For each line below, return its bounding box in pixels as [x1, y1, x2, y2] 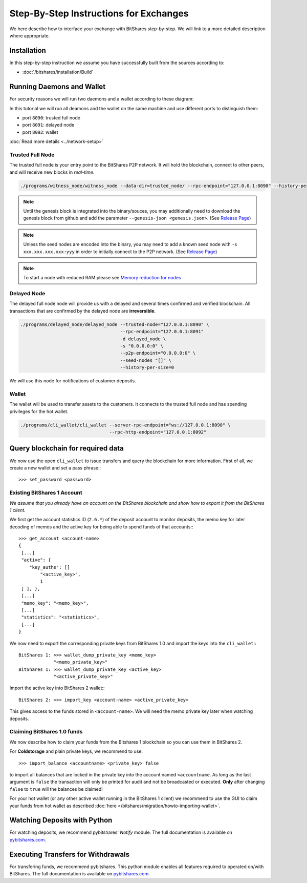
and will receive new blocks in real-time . [9, 169, 95, 175]
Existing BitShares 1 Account [9, 489, 82, 497]
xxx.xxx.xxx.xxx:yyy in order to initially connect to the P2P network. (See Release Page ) [23, 249, 217, 255]
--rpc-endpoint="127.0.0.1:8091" [120, 328, 204, 335]
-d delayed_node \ [120, 336, 166, 342]
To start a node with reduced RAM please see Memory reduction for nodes [23, 275, 181, 281]
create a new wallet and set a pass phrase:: [9, 464, 101, 471]
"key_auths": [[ [29, 564, 70, 570]
